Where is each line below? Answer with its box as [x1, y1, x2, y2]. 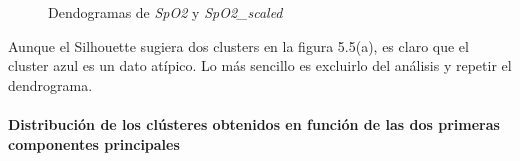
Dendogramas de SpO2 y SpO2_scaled [48, 2, 283, 22]
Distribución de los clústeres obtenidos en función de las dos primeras [8, 113, 500, 134]
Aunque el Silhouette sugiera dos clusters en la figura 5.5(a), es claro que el [8, 35, 469, 56]
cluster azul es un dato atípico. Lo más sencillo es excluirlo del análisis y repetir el [8, 55, 512, 76]
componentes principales [8, 133, 180, 154]
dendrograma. [8, 74, 93, 95]
